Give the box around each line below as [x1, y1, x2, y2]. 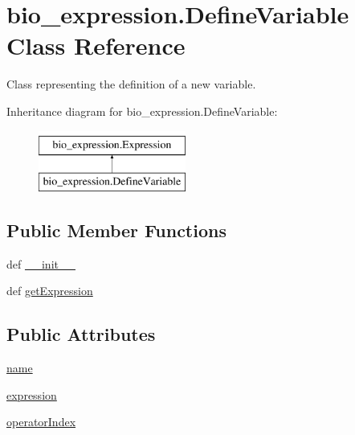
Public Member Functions [6, 218, 226, 243]
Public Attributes [6, 322, 156, 347]
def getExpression [6, 282, 93, 299]
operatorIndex [6, 413, 76, 430]
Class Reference [6, 29, 186, 62]
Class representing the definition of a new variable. [6, 76, 256, 92]
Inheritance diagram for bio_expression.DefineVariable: [6, 102, 278, 119]
